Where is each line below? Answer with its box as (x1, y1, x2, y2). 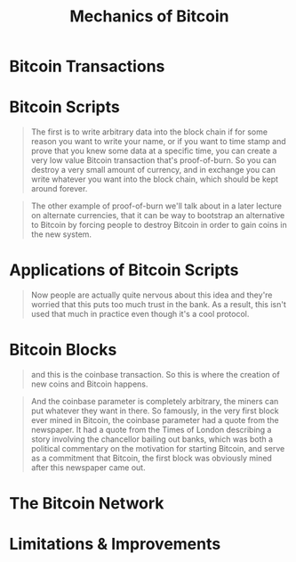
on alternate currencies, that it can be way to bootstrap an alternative (30, 210, 285, 221)
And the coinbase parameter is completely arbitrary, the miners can (30, 396, 279, 406)
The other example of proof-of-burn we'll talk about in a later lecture (30, 200, 283, 211)
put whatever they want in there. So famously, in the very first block (30, 405, 280, 416)
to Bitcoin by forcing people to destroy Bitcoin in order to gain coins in (30, 220, 287, 231)
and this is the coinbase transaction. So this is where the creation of (30, 370, 280, 379)
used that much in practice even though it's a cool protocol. (30, 309, 250, 320)
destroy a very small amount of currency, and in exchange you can (30, 165, 276, 175)
